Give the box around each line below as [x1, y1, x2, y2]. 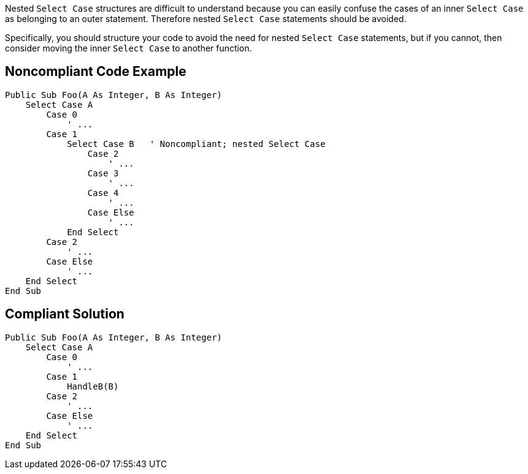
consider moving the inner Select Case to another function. [5, 43, 252, 53]
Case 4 [87, 187, 119, 198]
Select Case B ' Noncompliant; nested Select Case [67, 138, 326, 149]
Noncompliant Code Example [5, 64, 186, 80]
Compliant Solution [5, 306, 124, 322]
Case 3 [87, 168, 119, 178]
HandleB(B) [67, 381, 119, 391]
